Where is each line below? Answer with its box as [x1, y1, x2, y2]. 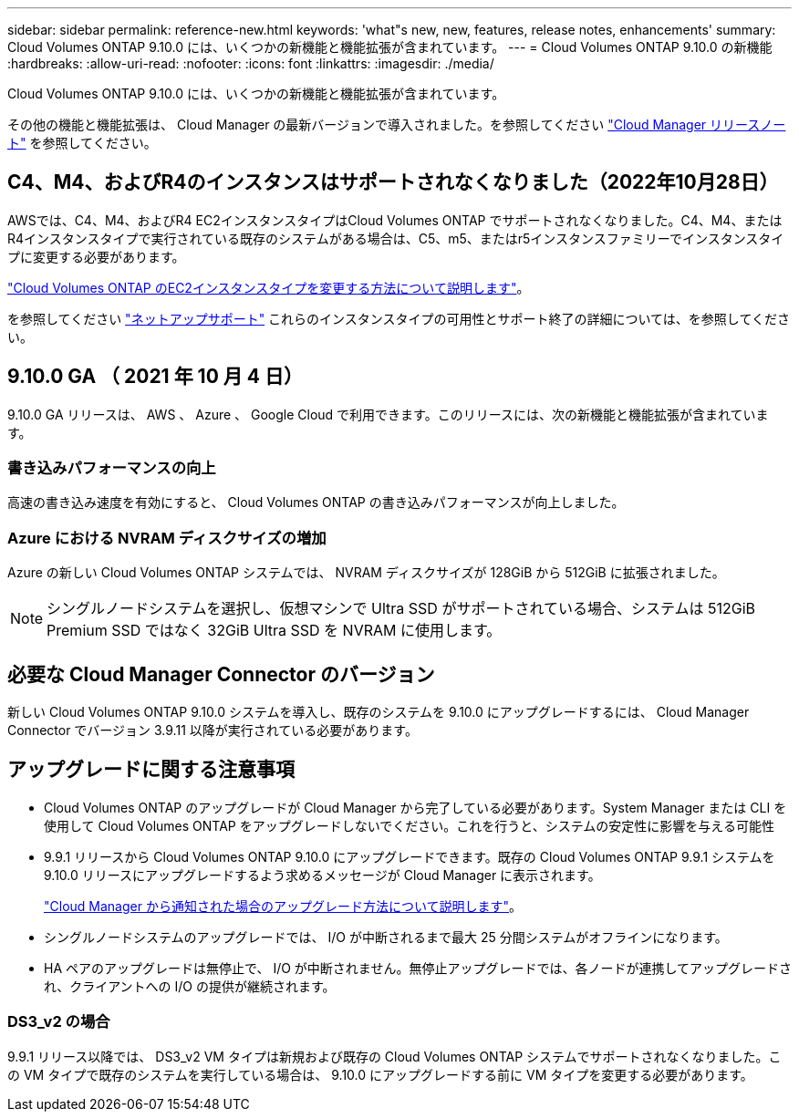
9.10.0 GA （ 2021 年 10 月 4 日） [7, 365, 303, 389]
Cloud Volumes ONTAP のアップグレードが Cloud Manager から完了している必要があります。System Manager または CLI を [44, 799, 787, 815]
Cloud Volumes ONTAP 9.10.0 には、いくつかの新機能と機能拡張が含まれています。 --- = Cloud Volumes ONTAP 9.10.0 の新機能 [7, 39, 773, 55]
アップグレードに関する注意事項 [7, 758, 295, 782]
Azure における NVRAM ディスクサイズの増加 [7, 528, 327, 547]
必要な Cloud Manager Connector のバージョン [7, 662, 435, 686]
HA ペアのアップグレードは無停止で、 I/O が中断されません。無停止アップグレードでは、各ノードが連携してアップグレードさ [44, 959, 792, 976]
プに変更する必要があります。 [7, 248, 185, 264]
